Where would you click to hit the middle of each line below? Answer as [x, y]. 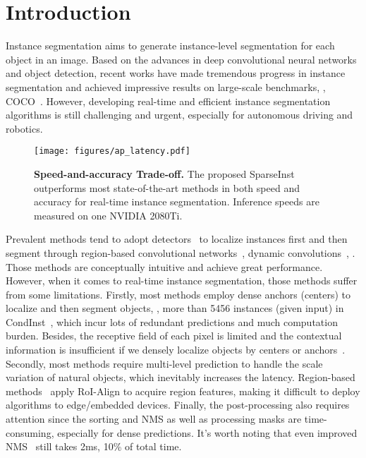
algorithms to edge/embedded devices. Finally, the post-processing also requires [178, 405]
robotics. [24, 128]
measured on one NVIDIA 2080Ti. [108, 215]
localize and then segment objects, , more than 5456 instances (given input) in [175, 308]
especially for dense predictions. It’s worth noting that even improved [207, 432]
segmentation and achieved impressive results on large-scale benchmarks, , [166, 86]
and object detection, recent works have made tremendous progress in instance [176, 73]
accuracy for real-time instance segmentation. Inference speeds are [177, 201]
